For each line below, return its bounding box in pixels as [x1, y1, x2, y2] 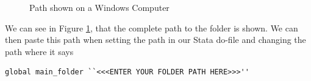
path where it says [5, 45, 74, 57]
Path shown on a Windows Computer [29, 1, 170, 13]
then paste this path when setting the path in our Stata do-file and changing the [5, 33, 306, 46]
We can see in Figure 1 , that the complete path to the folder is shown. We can [5, 21, 298, 34]
